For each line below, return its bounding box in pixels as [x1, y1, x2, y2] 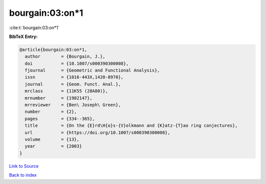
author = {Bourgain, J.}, [25, 54, 105, 59]
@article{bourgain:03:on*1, [19, 47, 87, 52]
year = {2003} [25, 144, 82, 149]
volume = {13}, [25, 137, 80, 142]
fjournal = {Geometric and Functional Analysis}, [25, 68, 160, 74]
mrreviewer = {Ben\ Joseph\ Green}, [25, 102, 121, 108]
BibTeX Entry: [9, 34, 38, 39]
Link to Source [9, 163, 39, 169]
